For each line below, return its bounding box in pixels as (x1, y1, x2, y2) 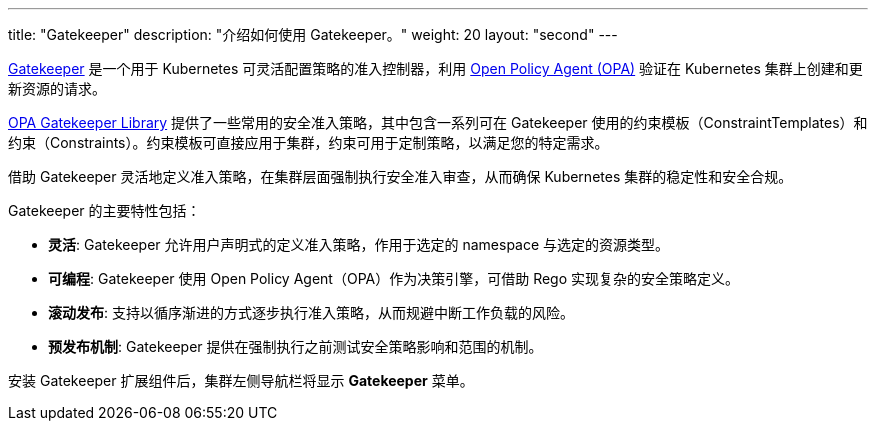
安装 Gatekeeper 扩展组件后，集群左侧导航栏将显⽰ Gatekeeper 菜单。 (8, 372, 474, 389)
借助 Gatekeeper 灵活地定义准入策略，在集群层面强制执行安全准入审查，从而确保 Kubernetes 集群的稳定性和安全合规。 (8, 168, 793, 185)
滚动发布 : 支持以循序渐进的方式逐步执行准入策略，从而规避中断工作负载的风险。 (48, 304, 574, 321)
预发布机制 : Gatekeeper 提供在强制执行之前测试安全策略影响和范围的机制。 (48, 338, 543, 355)
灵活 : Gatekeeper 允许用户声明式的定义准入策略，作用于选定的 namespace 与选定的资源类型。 (48, 236, 670, 253)
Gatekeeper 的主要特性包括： (8, 202, 201, 219)
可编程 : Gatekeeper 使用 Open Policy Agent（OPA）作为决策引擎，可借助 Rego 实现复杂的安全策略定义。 (48, 270, 740, 287)
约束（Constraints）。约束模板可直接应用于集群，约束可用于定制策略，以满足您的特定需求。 (8, 134, 609, 151)
